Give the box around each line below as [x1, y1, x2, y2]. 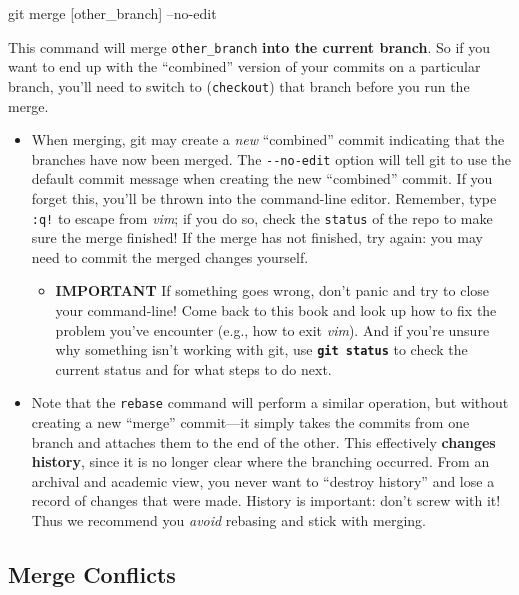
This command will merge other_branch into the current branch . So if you [8, 36, 491, 57]
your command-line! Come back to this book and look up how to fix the [55, 299, 497, 320]
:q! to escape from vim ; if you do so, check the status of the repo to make [31, 207, 493, 228]
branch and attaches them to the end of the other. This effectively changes [31, 431, 496, 452]
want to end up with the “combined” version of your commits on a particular [8, 56, 481, 77]
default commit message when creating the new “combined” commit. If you [31, 168, 493, 189]
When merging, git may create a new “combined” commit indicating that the [31, 129, 505, 150]
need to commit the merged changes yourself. [31, 246, 309, 267]
